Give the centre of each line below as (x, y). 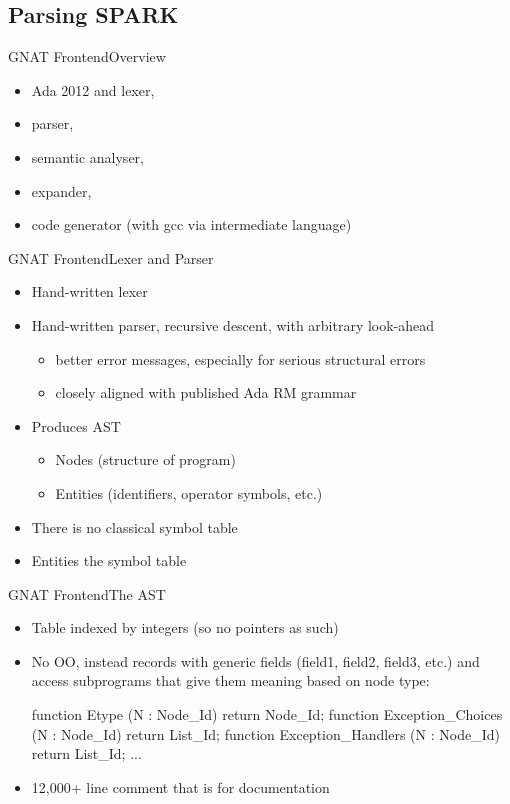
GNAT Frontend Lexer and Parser (111, 257)
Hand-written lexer (89, 291)
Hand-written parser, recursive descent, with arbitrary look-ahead (233, 324)
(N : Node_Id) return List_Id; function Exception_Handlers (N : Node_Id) (265, 733)
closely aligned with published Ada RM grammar (206, 392)
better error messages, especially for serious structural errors (240, 358)
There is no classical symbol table (134, 526)
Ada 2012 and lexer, (93, 89)
